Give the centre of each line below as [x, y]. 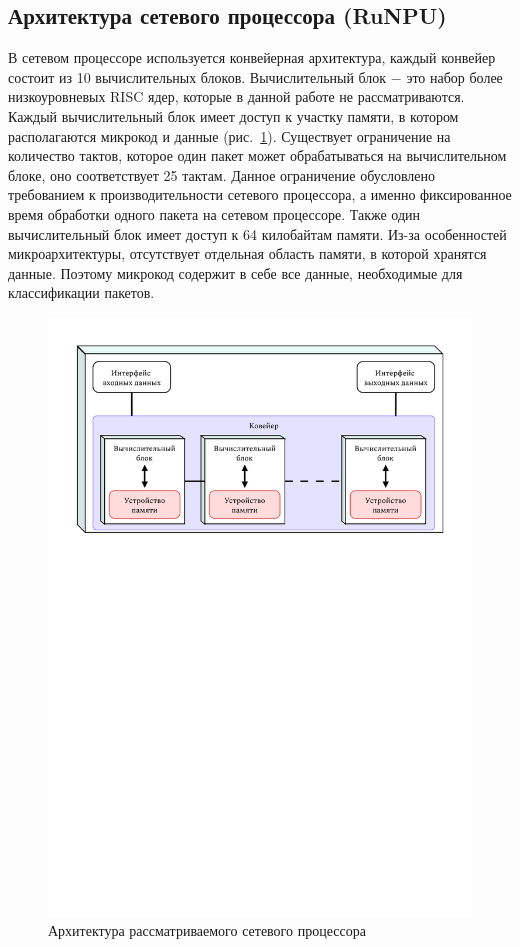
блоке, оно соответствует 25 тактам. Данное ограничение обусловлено [222, 174]
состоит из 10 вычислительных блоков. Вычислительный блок [197, 76]
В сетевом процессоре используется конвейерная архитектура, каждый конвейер [252, 57]
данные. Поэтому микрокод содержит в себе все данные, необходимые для [235, 272]
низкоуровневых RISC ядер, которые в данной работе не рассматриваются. [236, 96]
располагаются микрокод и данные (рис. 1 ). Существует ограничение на [229, 135]
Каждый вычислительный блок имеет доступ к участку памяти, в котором [233, 115]
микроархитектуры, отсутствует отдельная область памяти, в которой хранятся [247, 253]
